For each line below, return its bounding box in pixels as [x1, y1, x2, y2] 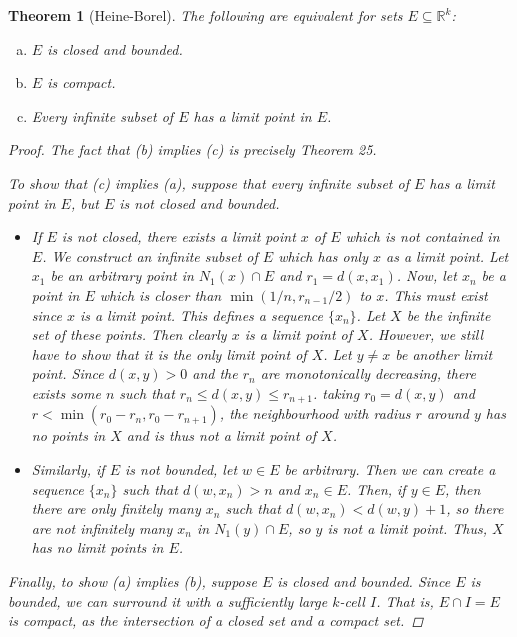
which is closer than [99, 284, 222, 305]
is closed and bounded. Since [277, 570, 451, 591]
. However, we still [368, 324, 484, 345]
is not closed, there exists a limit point [61, 226, 296, 247]
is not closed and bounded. [119, 192, 280, 213]
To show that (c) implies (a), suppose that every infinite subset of [8, 172, 409, 193]
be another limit [395, 343, 493, 364]
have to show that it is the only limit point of [31, 343, 307, 364]
